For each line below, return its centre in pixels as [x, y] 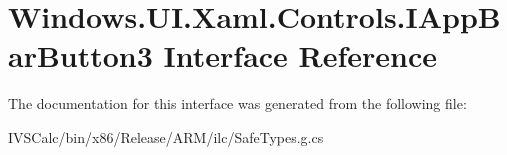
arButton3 [80, 55]
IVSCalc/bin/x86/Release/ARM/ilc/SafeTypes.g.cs [166, 136]
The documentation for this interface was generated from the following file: [237, 103]
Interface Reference [300, 55]
